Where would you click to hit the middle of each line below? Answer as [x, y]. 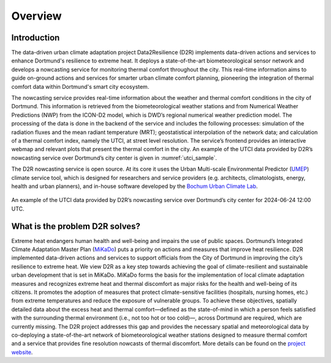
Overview [36, 16]
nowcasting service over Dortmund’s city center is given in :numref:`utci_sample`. [114, 158]
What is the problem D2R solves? [76, 226]
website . [22, 352]
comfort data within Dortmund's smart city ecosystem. [80, 86]
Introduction [36, 38]
